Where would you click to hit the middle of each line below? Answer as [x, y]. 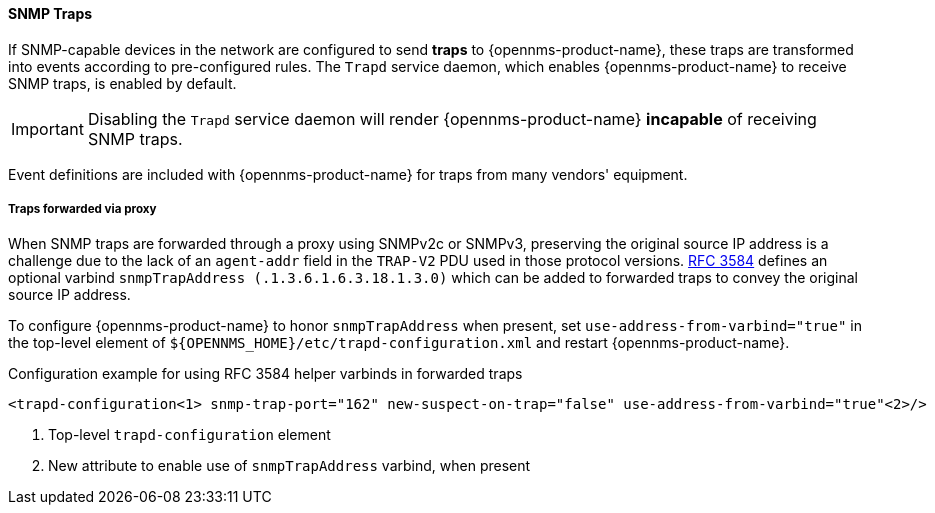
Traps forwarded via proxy [82, 209]
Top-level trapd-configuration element [189, 435]
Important [47, 128]
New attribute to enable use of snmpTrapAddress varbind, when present [289, 466]
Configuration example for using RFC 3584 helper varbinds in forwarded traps [265, 374]
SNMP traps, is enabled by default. [122, 83]
